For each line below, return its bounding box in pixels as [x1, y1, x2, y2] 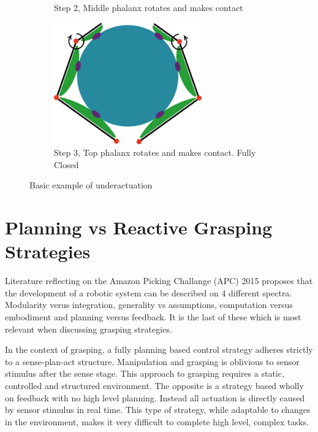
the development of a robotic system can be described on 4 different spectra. [5, 286, 292, 299]
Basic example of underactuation [29, 179, 153, 191]
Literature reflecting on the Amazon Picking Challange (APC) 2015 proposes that [5, 274, 313, 287]
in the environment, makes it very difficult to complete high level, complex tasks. [5, 415, 309, 428]
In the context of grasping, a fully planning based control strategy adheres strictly [5, 343, 313, 356]
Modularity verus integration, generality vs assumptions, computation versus [5, 298, 293, 311]
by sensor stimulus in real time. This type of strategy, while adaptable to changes [5, 403, 311, 416]
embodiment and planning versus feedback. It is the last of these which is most [5, 310, 301, 323]
